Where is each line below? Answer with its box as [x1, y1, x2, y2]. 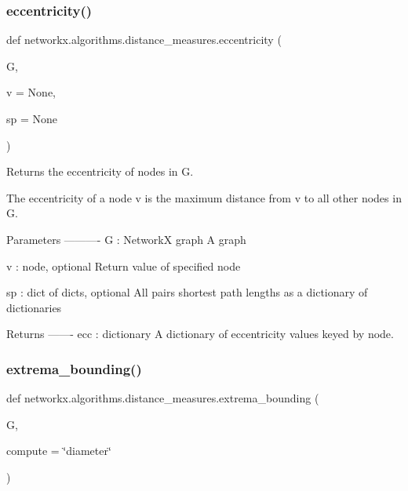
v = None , [6, 84, 56, 100]
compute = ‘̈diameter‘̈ [6, 442, 111, 459]
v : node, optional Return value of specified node [6, 257, 241, 274]
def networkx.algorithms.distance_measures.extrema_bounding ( [6, 390, 319, 406]
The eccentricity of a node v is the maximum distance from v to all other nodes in [6, 189, 402, 205]
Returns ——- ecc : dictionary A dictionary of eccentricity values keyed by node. [6, 326, 394, 342]
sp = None [6, 111, 58, 126]
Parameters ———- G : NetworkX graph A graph [6, 231, 246, 247]
